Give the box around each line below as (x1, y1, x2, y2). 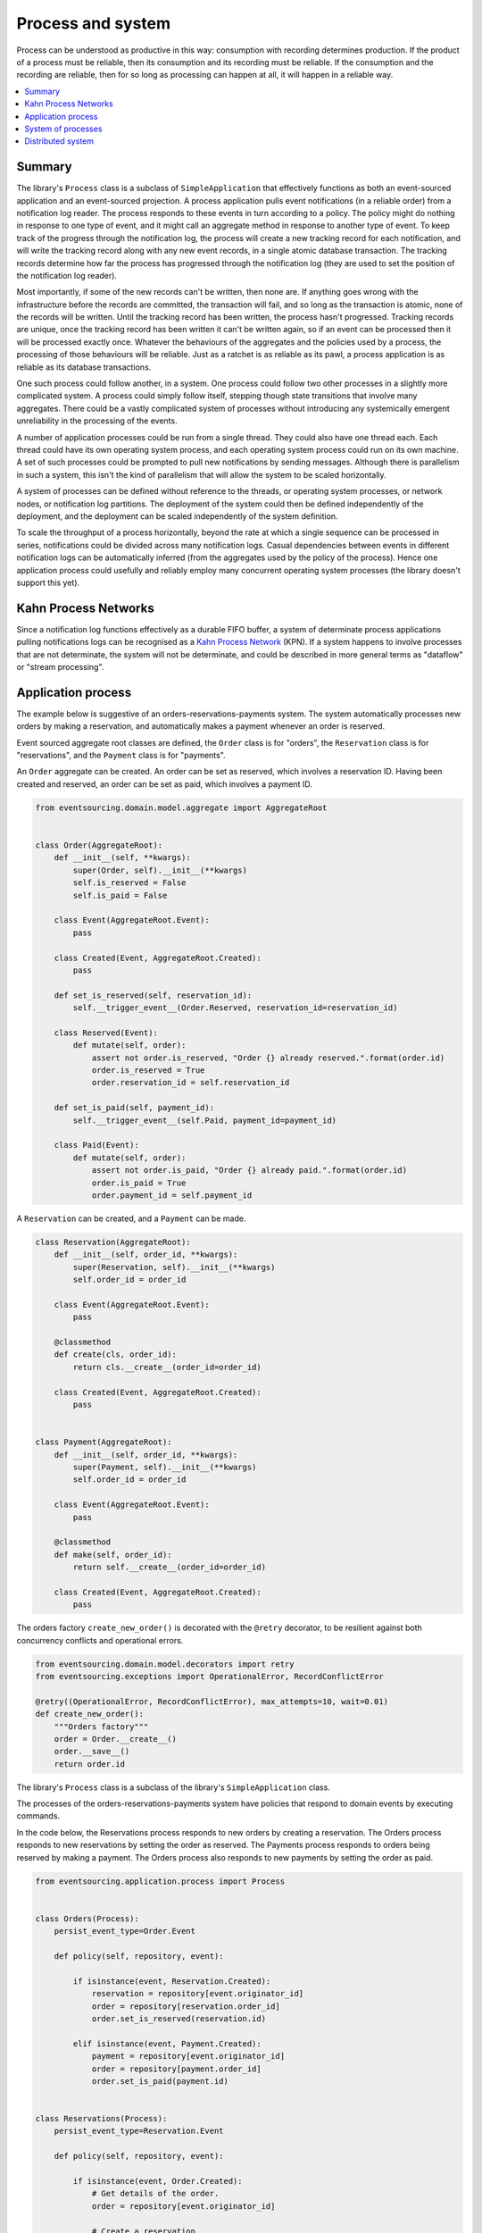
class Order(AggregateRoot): (35, 841, 163, 850)
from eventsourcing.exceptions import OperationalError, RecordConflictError (35, 1671, 384, 1681)
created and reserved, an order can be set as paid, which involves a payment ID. (16, 778, 312, 790)
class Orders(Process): (35, 1913, 140, 1924)
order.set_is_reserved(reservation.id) (91, 2013, 267, 2023)
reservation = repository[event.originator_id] (91, 1988, 304, 1999)
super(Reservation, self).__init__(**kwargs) (72, 1262, 276, 1272)
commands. (16, 1811, 61, 1821)
